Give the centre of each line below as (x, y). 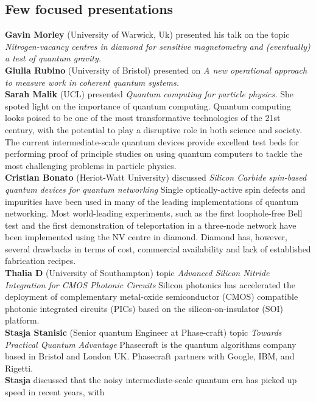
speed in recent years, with (55, 392)
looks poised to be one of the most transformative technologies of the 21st (143, 118)
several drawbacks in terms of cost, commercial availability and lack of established (158, 248)
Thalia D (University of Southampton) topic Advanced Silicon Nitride (137, 273)
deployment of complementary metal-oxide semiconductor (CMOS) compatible (152, 296)
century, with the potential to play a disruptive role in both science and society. (154, 129)
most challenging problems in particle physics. (91, 165)
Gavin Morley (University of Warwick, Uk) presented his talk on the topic (147, 34)
